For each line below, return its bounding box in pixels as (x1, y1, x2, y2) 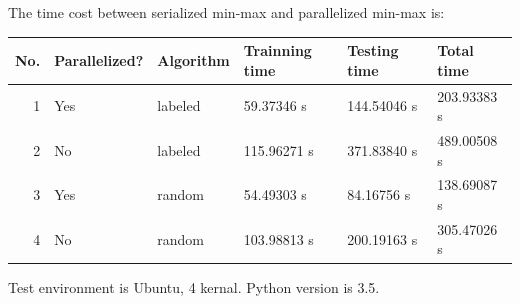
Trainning (243, 40, 312, 61)
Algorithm (157, 49, 230, 70)
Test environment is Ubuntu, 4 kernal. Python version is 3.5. (8, 276, 380, 297)
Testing (347, 40, 399, 61)
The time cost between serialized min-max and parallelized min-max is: (8, 2, 445, 22)
